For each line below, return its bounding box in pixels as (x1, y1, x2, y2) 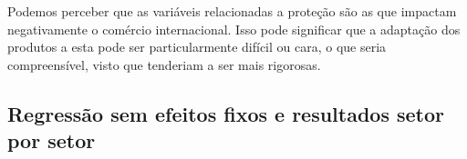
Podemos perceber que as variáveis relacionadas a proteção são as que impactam (7, 2, 457, 20)
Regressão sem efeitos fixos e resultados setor (7, 99, 445, 127)
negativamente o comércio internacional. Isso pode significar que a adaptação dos (7, 19, 461, 38)
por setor (7, 126, 96, 154)
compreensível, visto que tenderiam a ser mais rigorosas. (7, 55, 321, 74)
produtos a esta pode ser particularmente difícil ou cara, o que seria (7, 37, 387, 56)
